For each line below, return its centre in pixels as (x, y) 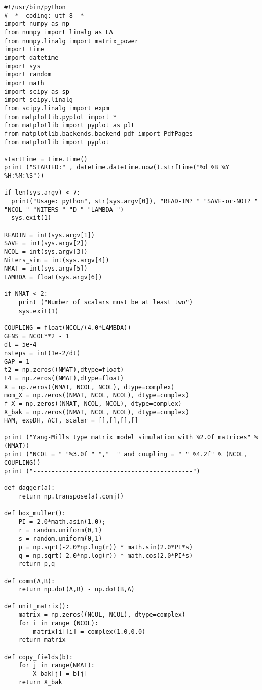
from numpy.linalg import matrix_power (71, 41)
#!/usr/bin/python (35, 7)
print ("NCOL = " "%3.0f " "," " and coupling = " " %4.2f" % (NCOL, (126, 454)
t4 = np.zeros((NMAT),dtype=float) (64, 378)
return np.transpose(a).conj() (71, 497)
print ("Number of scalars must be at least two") (106, 302)
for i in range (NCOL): (59, 623)
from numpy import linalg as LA (59, 32)
